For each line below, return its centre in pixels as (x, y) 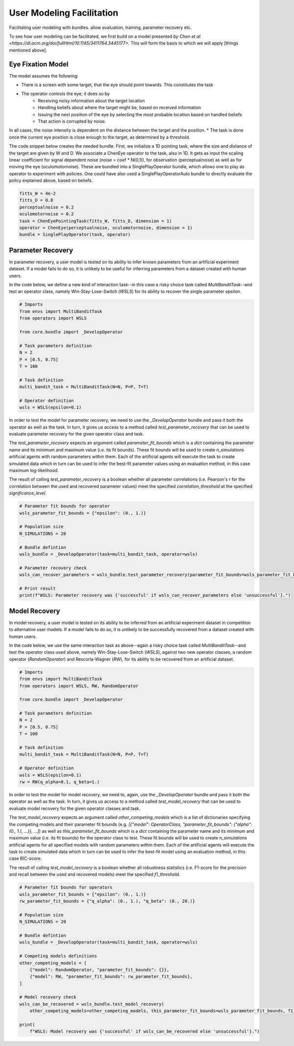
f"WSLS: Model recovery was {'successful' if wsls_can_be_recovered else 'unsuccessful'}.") (145, 1032)
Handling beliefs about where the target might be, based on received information (120, 107)
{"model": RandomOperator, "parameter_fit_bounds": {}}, (99, 969)
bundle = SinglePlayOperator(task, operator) (75, 235)
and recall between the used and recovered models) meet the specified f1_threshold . (95, 874)
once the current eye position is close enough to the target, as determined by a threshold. (100, 137)
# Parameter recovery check (53, 568)
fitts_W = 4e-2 (37, 193)
